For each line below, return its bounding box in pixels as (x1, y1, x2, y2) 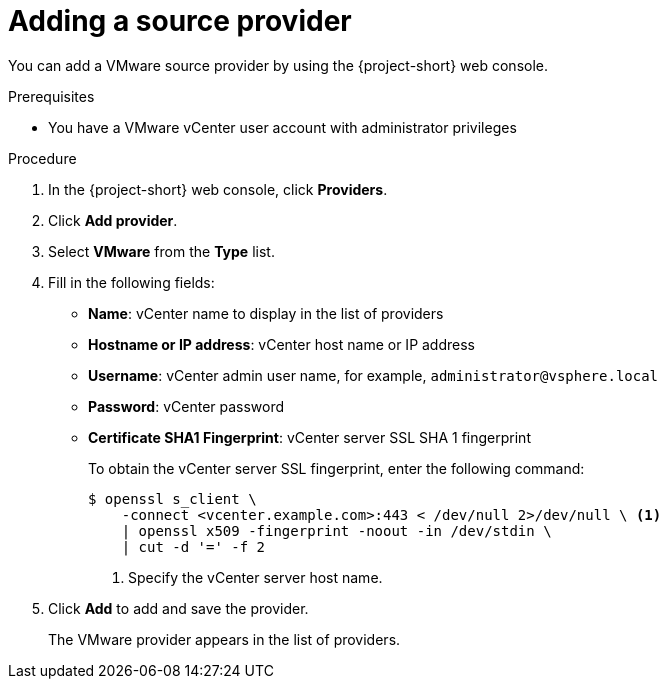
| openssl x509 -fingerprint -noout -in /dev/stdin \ (121, 522, 552, 539)
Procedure (8, 149, 77, 167)
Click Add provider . (48, 211, 178, 229)
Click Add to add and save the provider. (48, 599, 309, 617)
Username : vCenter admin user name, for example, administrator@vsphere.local (88, 366, 659, 384)
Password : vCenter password (88, 397, 285, 415)
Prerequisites (8, 87, 95, 105)
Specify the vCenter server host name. (128, 568, 383, 586)
